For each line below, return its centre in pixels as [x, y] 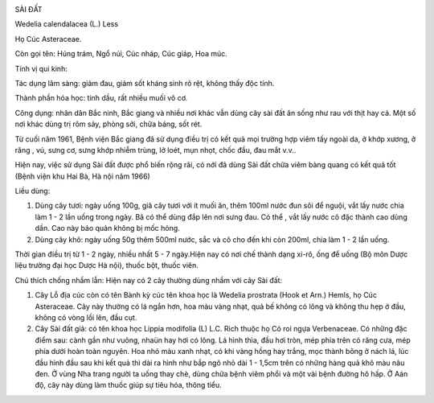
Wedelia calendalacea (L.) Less [67, 24]
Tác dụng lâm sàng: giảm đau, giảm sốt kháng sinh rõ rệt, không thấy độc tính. [145, 83]
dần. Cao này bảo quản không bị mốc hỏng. [107, 228]
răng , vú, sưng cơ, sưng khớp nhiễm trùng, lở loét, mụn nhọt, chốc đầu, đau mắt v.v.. [156, 150]
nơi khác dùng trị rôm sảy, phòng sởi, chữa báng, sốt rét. [108, 124]
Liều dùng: [33, 191]
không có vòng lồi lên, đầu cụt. [86, 317]
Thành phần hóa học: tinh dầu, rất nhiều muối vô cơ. [101, 98]
